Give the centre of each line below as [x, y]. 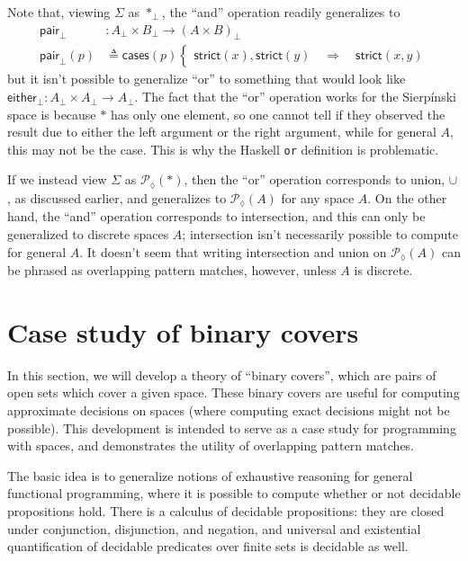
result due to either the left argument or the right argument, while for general [222, 132]
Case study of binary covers [183, 331]
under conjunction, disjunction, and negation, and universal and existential [214, 528]
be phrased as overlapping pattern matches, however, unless [172, 270]
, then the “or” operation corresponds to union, [315, 179]
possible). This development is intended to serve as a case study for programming [232, 427]
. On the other [407, 197]
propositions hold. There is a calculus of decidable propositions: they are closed [226, 510]
